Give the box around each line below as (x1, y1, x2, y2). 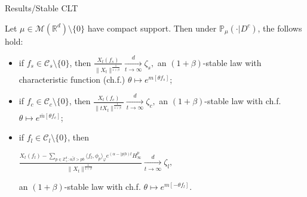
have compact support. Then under (87, 21, 217, 34)
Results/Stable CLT (5, 2, 78, 14)
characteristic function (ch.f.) (19, 73, 125, 85)
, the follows (257, 21, 302, 34)
